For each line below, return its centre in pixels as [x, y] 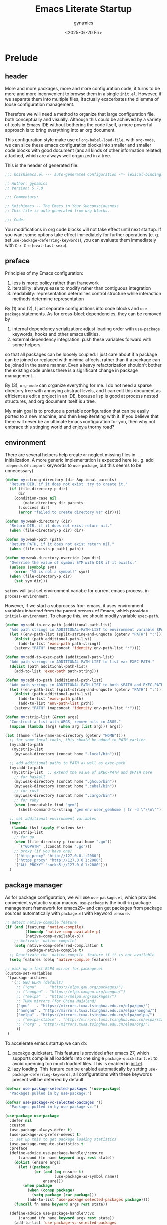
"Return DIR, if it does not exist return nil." [61, 526]
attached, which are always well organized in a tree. [58, 155]
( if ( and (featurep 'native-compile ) [44, 927]
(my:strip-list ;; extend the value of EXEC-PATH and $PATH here [82, 772]
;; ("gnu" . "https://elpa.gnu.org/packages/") [70, 987]
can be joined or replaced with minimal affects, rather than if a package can [83, 359]
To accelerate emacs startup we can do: [46, 1043]
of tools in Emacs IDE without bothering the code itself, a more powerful [79, 125]
